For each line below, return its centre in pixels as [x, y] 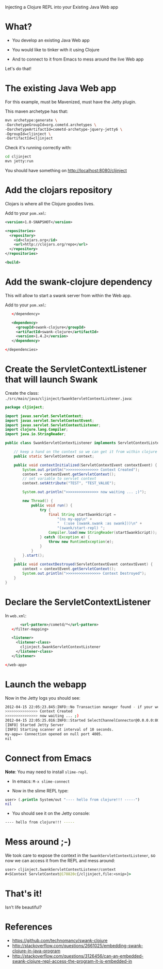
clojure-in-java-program [36, 950]
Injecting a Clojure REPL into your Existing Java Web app [62, 7]
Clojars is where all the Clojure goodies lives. [50, 203]
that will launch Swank [51, 380]
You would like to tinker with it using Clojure [56, 50]
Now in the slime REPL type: [40, 790]
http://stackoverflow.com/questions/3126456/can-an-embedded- [78, 956]
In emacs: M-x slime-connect [41, 781]
